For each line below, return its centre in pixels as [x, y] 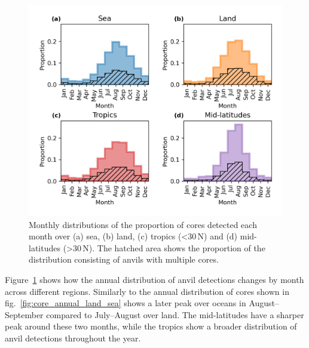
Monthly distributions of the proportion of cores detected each [143, 224]
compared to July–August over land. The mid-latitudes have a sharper [175, 314]
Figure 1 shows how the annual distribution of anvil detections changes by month [154, 279]
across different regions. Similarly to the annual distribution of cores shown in [147, 291]
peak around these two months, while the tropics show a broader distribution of [151, 326]
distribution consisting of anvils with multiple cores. [124, 259]
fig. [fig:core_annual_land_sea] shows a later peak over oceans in [126, 303]
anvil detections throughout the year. [73, 338]
